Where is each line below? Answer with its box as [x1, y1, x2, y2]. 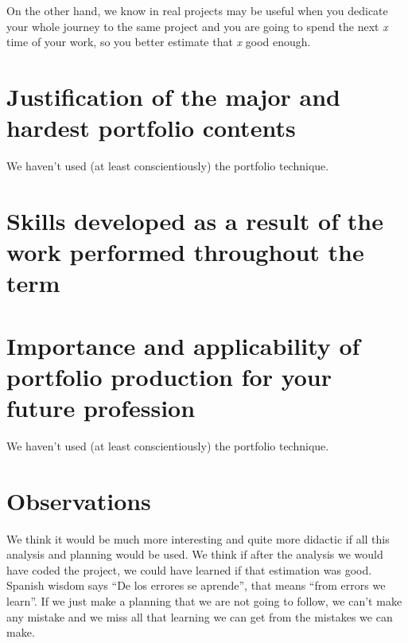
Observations [6, 484, 151, 516]
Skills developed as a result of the [6, 204, 383, 236]
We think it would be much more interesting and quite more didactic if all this [6, 530, 390, 547]
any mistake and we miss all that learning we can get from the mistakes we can [6, 608, 393, 625]
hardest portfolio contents [6, 111, 296, 144]
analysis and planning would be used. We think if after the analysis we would [6, 546, 383, 563]
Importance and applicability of [6, 329, 360, 361]
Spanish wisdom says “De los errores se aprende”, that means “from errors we [6, 577, 386, 594]
